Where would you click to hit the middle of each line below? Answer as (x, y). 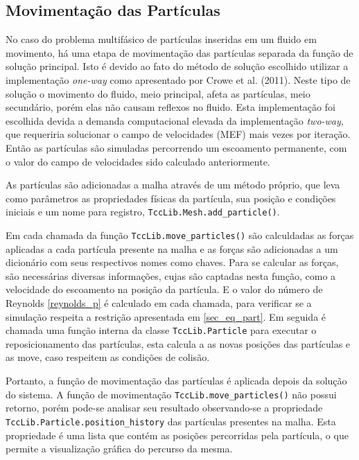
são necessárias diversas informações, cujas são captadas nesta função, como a (171, 275)
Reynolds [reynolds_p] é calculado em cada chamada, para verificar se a (159, 303)
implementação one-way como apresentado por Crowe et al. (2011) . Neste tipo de (178, 79)
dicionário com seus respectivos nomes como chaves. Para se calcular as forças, (172, 262)
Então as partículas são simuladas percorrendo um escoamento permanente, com (176, 147)
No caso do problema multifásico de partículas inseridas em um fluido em (161, 39)
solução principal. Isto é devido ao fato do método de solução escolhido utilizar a (177, 66)
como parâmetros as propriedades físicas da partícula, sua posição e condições (171, 198)
